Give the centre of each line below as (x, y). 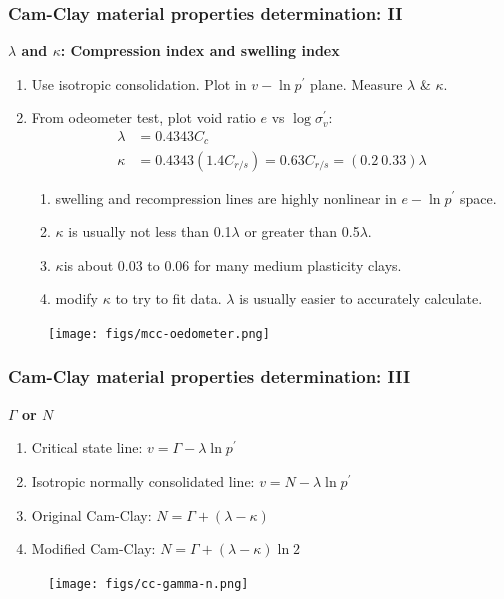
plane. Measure (356, 83)
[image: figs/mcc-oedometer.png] (159, 333)
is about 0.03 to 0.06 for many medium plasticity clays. (232, 264)
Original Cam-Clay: (91, 514)
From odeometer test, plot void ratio (143, 117)
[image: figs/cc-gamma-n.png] (148, 583)
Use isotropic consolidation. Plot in (139, 83)
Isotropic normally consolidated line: (143, 480)
